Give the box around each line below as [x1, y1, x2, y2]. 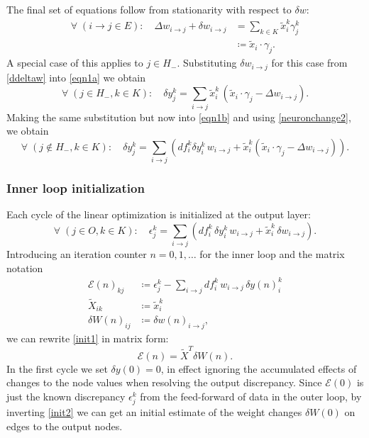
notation [6, 260, 43, 275]
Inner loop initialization [6, 179, 145, 196]
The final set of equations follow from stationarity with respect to [6, 2, 292, 16]
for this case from [271, 55, 348, 70]
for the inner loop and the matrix [199, 247, 345, 262]
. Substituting [177, 55, 237, 70]
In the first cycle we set [6, 361, 108, 376]
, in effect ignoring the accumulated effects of [160, 361, 357, 376]
